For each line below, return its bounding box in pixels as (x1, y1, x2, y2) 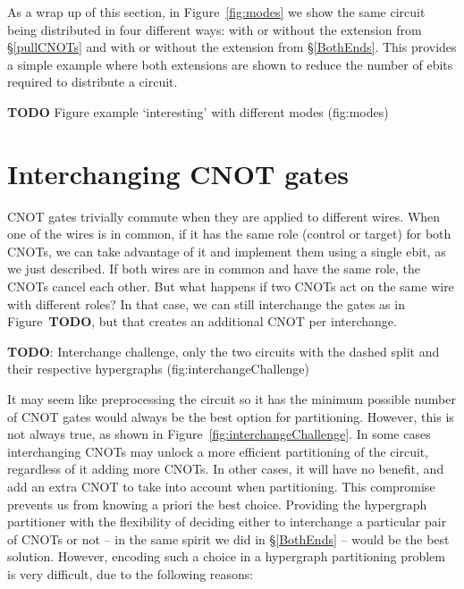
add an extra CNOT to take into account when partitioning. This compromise (7, 477, 435, 495)
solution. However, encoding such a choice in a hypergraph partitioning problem (7, 547, 445, 566)
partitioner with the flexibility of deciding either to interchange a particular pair (7, 512, 447, 531)
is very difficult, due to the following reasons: (7, 564, 254, 583)
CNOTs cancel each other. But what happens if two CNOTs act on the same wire (7, 277, 454, 296)
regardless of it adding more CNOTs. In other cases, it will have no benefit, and (7, 459, 444, 478)
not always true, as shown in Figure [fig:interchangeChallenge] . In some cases (7, 425, 431, 443)
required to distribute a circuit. (7, 72, 178, 91)
